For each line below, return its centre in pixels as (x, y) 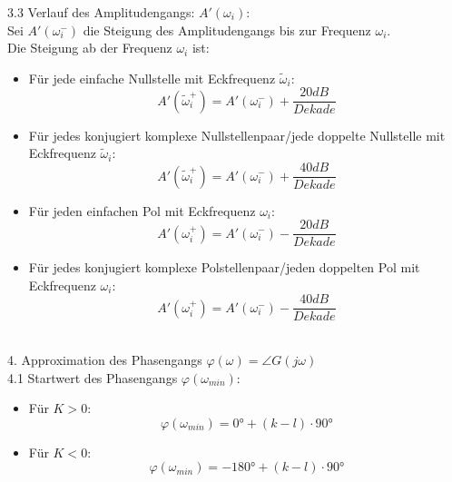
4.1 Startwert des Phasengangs (93, 377)
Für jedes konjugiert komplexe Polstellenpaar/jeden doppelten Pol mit (224, 267)
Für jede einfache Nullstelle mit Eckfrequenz (152, 78)
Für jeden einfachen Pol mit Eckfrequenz (142, 210)
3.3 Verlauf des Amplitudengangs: (101, 12)
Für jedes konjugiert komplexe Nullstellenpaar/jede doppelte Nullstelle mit (237, 135)
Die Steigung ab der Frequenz (90, 48)
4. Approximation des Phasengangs (105, 359)
